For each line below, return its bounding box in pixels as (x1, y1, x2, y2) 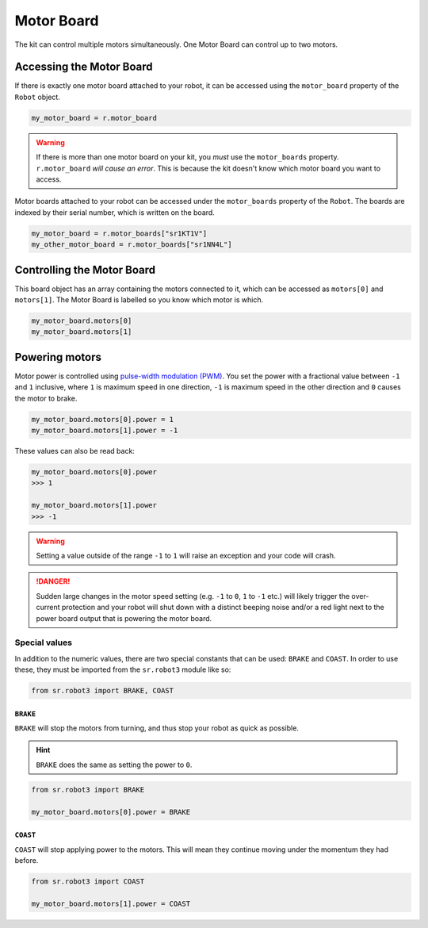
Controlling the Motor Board (14, 263, 156, 277)
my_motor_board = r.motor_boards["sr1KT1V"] (31, 228, 208, 238)
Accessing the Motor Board (14, 60, 154, 74)
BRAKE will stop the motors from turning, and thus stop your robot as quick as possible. (14, 723, 299, 733)
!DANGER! (36, 577, 71, 586)
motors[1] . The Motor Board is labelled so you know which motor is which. (14, 295, 264, 305)
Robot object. (14, 92, 61, 102)
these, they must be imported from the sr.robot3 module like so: (14, 665, 231, 674)
